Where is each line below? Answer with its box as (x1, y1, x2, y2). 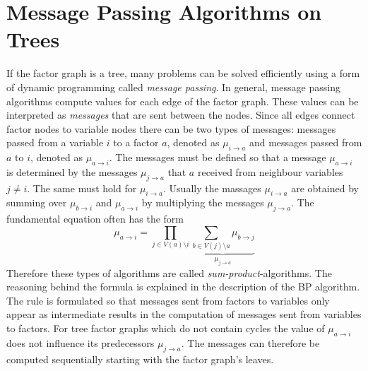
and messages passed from (249, 135, 362, 150)
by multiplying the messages (141, 195, 264, 210)
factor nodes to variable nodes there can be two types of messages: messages (6, 121, 336, 136)
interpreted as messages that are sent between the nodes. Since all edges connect (6, 107, 355, 122)
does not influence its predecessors (6, 335, 155, 350)
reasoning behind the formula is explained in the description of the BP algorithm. (6, 279, 360, 294)
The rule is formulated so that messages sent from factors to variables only (6, 293, 330, 307)
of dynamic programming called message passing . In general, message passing (6, 79, 340, 94)
